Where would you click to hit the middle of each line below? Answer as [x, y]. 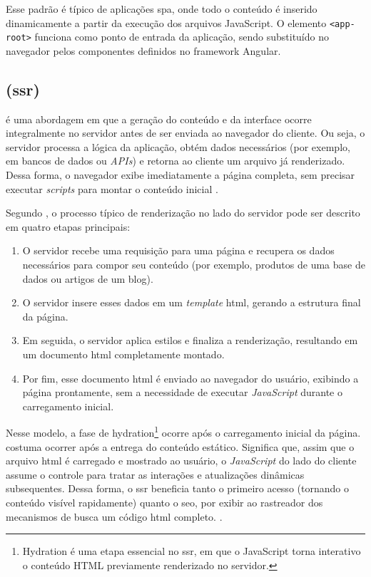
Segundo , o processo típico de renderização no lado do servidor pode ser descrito [183, 213]
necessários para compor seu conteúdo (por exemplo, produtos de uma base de [194, 265]
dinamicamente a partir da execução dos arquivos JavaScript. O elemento [166, 22]
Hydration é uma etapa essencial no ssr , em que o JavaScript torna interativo [192, 551]
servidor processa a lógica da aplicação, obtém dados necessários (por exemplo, [178, 146]
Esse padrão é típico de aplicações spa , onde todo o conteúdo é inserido [162, 9]
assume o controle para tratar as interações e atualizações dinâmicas [155, 474]
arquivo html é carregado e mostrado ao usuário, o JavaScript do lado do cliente [181, 461]
